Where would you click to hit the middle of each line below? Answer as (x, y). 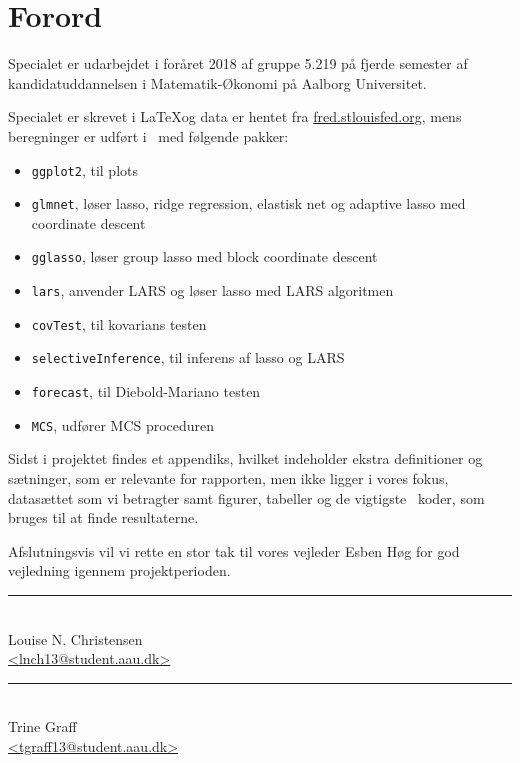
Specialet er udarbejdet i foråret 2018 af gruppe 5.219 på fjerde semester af (238, 63)
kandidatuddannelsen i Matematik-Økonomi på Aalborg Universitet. (217, 82)
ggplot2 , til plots (85, 169)
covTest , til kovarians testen (119, 323)
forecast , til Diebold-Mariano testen (146, 391)
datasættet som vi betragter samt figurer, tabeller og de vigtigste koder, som (246, 497)
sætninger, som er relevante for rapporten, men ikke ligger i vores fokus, (228, 477)
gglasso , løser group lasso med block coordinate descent (204, 256)
